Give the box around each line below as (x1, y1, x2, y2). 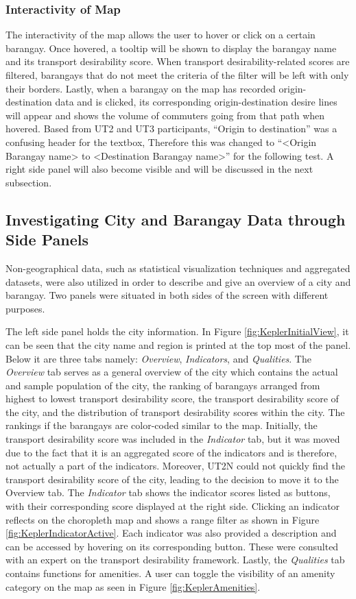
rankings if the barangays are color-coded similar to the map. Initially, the (5, 418, 318, 432)
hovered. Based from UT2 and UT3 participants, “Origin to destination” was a (5, 121, 337, 136)
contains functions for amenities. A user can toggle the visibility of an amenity (5, 566, 335, 580)
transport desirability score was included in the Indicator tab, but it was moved (5, 432, 340, 446)
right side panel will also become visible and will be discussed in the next (5, 162, 313, 176)
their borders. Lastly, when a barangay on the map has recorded (5, 81, 276, 95)
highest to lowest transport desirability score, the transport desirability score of (5, 391, 339, 406)
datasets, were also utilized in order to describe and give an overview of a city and (5, 274, 351, 289)
